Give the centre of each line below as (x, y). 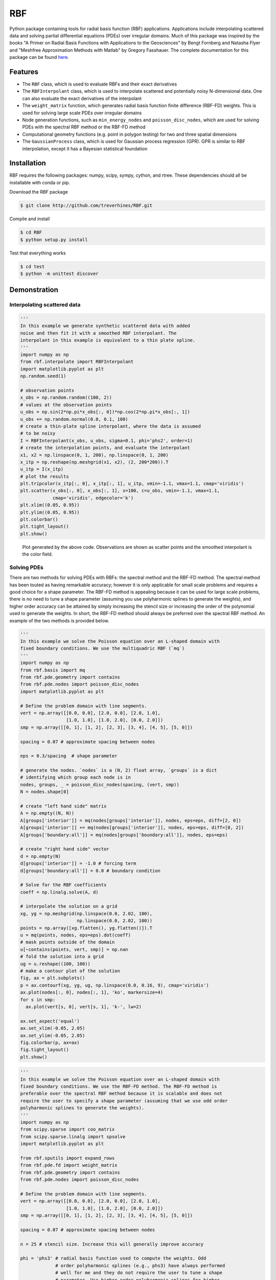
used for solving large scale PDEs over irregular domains (82, 113)
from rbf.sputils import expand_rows (67, 1158)
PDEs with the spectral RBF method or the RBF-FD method (84, 127)
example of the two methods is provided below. (59, 621)
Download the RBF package (39, 192)
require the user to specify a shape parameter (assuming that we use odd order (124, 1101)
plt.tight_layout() (44, 527)
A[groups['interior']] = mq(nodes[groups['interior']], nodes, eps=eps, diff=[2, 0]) (131, 820)
